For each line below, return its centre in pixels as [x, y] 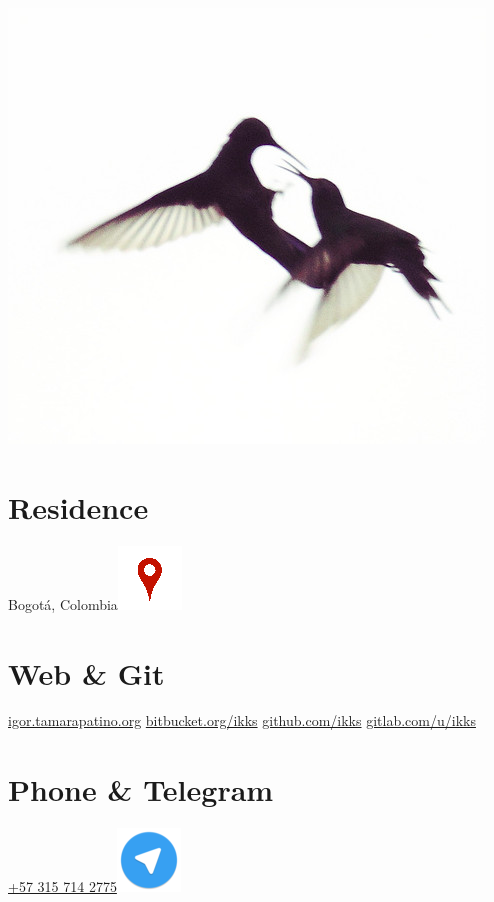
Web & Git [86, 672]
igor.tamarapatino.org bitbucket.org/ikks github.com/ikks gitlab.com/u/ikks [242, 720]
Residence [78, 506]
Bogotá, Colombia [63, 603]
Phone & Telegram [141, 789]
